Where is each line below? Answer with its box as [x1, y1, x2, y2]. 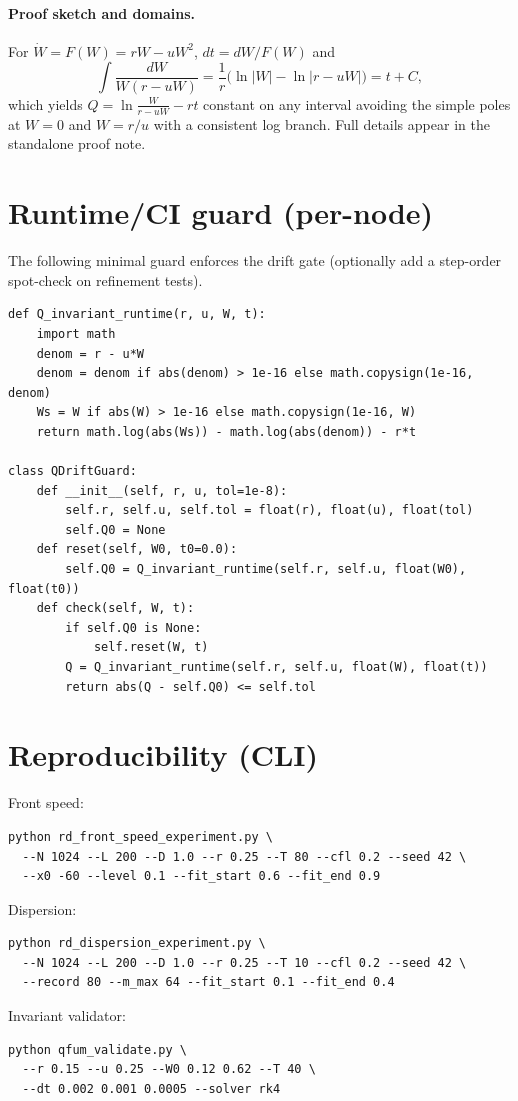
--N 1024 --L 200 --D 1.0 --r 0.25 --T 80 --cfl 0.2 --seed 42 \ [22, 849, 467, 864]
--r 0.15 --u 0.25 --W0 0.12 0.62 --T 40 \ [22, 1062, 316, 1077]
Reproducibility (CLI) [8, 734, 319, 775]
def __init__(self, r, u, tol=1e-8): [36, 483, 288, 498]
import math [36, 326, 116, 341]
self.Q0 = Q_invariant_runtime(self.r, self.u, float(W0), [65, 562, 467, 577]
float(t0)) [8, 581, 80, 596]
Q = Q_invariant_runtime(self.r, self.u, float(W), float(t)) [65, 660, 488, 674]
